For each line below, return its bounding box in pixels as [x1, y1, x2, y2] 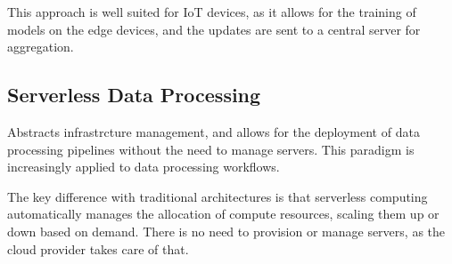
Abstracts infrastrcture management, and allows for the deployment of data [7, 122, 420, 140]
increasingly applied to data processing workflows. [7, 157, 280, 176]
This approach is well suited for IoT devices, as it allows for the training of [7, 3, 416, 20]
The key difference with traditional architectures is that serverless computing [7, 187, 428, 205]
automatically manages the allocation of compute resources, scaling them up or [7, 204, 440, 223]
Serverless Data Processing [7, 81, 261, 108]
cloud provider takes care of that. [7, 239, 189, 258]
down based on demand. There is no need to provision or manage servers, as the [7, 221, 446, 240]
